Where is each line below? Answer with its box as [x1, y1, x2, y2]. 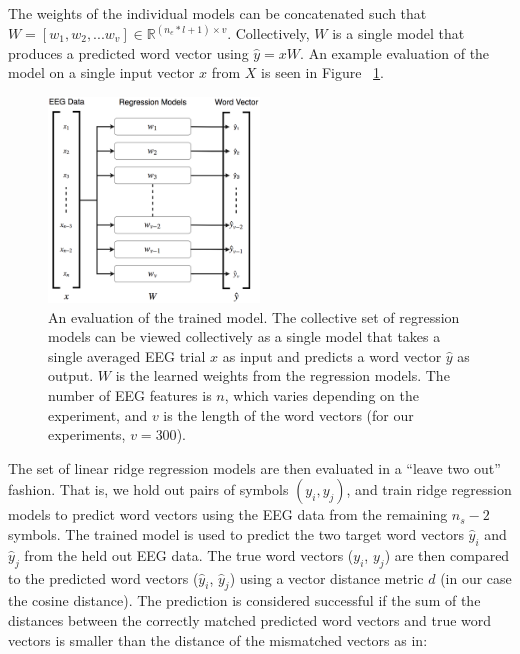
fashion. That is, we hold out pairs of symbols [8, 479, 289, 500]
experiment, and [48, 404, 148, 425]
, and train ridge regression [346, 479, 512, 500]
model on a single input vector [8, 62, 195, 83]
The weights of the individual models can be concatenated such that [8, 3, 427, 23]
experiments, [48, 424, 126, 445]
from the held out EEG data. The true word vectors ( [24, 544, 354, 565]
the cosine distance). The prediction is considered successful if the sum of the [8, 590, 481, 611]
